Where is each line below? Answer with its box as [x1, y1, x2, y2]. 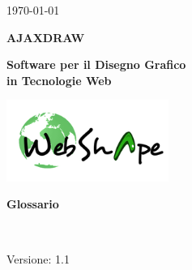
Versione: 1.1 [6, 250, 70, 267]
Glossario [6, 195, 59, 212]
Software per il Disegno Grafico [6, 56, 186, 73]
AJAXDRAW [6, 28, 85, 45]
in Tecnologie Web [6, 71, 112, 88]
